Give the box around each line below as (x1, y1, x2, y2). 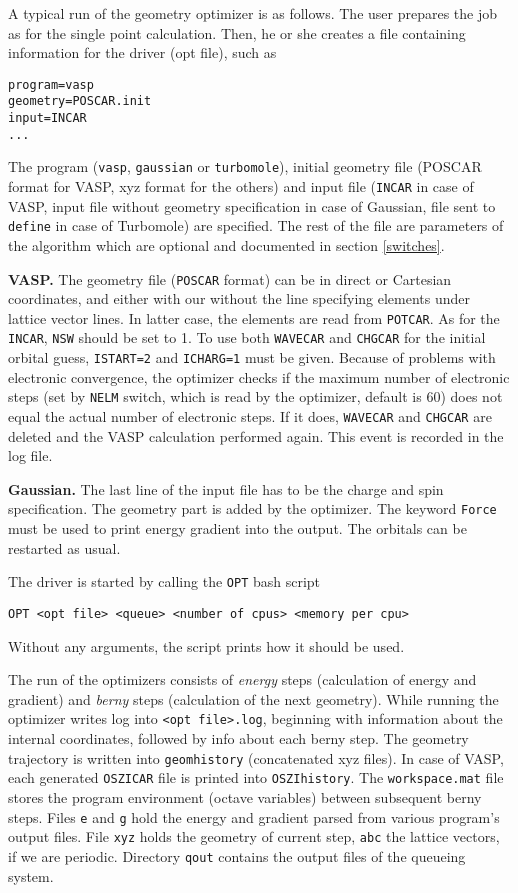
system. (8, 865, 54, 886)
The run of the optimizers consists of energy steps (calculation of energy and (8, 669, 477, 690)
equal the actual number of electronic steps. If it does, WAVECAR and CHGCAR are (8, 406, 492, 427)
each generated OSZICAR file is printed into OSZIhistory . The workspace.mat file (8, 767, 504, 788)
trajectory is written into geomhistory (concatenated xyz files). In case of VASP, (8, 747, 504, 768)
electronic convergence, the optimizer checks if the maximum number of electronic (8, 366, 510, 387)
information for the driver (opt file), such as (8, 42, 277, 63)
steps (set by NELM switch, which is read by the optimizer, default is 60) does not (8, 386, 503, 407)
